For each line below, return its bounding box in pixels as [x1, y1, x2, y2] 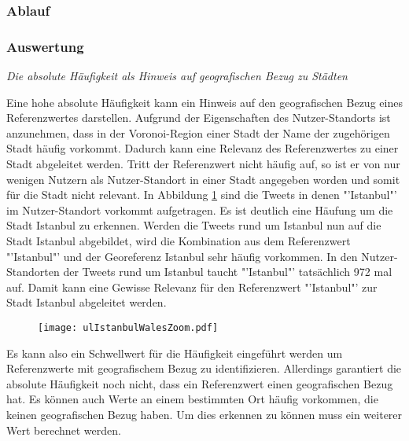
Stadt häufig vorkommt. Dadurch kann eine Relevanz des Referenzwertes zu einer [6, 140, 399, 156]
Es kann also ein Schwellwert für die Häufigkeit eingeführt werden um [6, 344, 343, 361]
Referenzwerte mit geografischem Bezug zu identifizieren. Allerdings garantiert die [6, 360, 402, 377]
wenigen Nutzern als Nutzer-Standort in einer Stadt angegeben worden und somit [6, 171, 400, 187]
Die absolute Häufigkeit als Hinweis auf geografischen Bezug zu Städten [6, 68, 348, 84]
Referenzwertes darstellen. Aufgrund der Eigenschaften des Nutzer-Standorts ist [6, 109, 391, 126]
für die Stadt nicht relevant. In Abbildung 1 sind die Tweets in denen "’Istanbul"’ [6, 186, 397, 203]
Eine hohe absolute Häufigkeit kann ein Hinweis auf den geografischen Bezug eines [6, 94, 403, 110]
